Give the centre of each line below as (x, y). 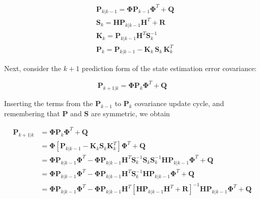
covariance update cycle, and (179, 103)
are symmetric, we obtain (130, 113)
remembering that (32, 113)
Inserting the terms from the (49, 103)
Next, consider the (33, 68)
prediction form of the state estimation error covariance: (169, 68)
